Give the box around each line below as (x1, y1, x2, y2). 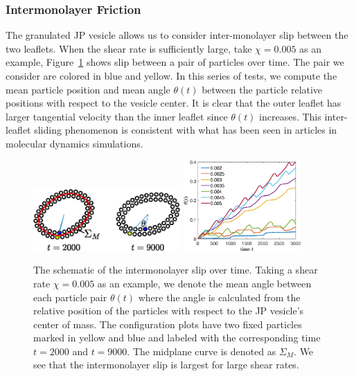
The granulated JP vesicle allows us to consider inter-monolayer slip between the (6, 28, 348, 42)
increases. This (259, 109, 321, 123)
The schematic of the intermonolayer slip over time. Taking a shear (33, 262, 318, 277)
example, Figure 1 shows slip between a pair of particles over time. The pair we (6, 55, 344, 69)
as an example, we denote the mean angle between (97, 276, 312, 290)
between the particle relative (202, 82, 323, 96)
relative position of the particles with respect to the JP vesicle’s (33, 303, 304, 318)
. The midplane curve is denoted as (127, 343, 276, 358)
